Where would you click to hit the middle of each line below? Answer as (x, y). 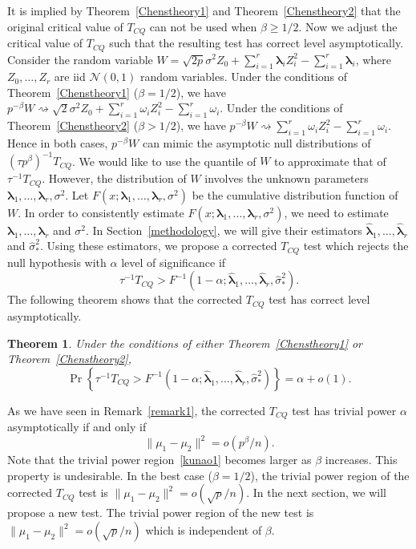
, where (374, 59)
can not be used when (203, 26)
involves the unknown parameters (287, 178)
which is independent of (204, 530)
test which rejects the (356, 246)
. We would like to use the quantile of (164, 161)
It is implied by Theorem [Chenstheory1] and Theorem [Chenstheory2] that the (204, 10)
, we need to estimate (336, 212)
